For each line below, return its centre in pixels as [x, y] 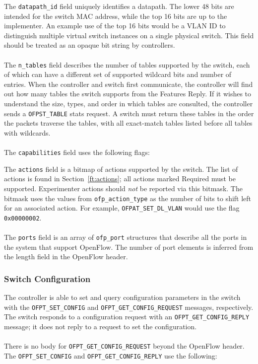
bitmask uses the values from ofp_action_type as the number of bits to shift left [128, 198]
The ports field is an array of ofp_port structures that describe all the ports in [126, 237]
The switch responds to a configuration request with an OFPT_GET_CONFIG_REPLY [127, 317]
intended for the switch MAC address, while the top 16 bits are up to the [116, 16]
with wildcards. [27, 132]
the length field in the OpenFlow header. [66, 256]
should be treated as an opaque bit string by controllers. [90, 45]
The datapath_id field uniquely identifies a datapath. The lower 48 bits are [119, 6]
